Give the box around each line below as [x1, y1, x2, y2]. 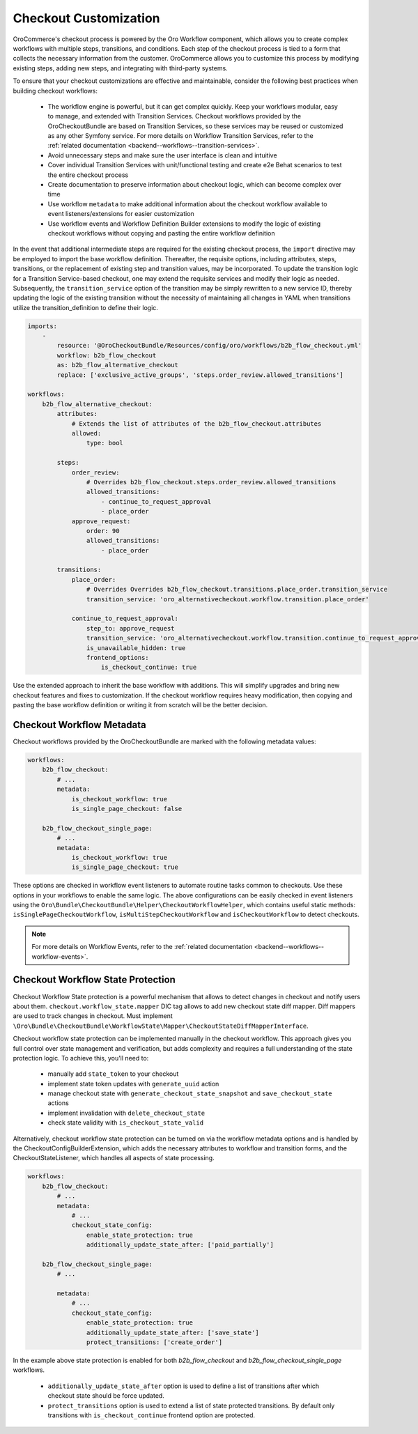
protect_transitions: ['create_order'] [86, 1339, 223, 1346]
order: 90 [86, 527, 120, 534]
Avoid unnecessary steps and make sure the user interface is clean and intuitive [47, 151, 278, 160]
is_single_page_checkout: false [71, 805, 183, 812]
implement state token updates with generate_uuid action [47, 1079, 219, 1088]
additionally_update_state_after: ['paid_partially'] [86, 1241, 274, 1249]
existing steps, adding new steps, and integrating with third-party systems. [13, 63, 228, 72]
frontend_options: [86, 654, 149, 661]
